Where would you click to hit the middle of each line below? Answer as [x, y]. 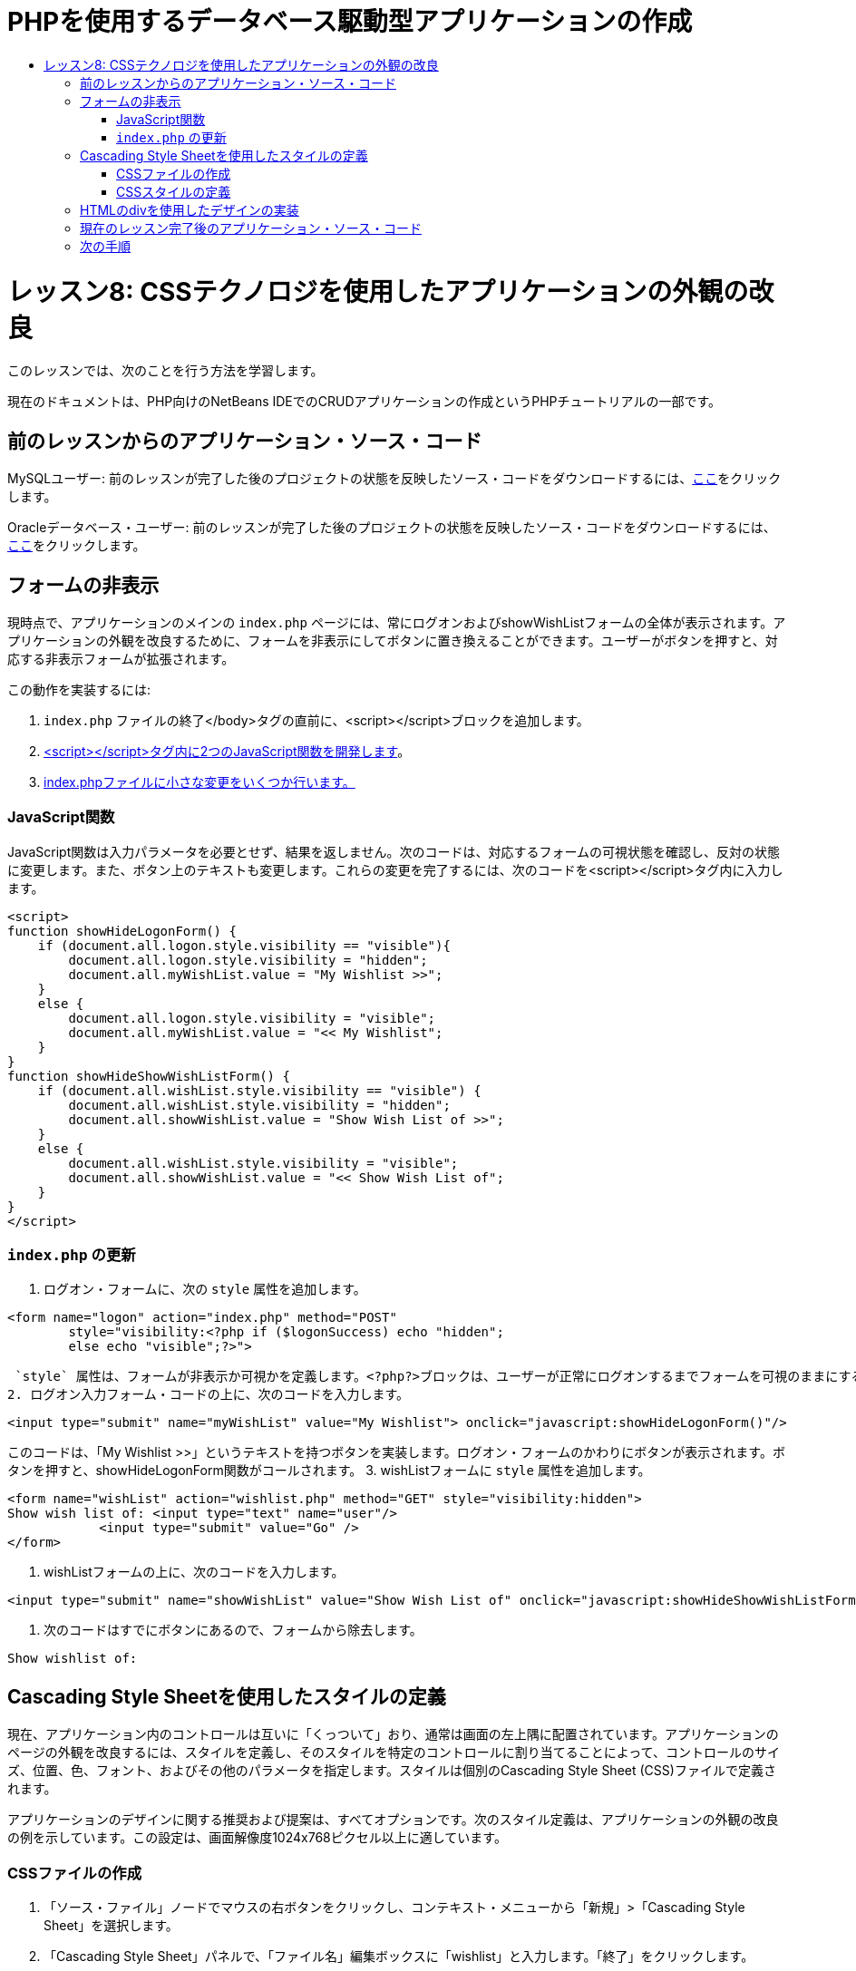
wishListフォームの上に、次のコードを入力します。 [194, 1572]
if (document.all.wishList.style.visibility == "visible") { [259, 1090]
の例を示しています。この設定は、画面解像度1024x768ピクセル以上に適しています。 [257, 1838]
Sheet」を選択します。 [111, 1926]
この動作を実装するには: [79, 689]
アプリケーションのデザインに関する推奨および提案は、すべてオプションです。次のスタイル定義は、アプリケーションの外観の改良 [393, 1820]
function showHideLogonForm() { [122, 931]
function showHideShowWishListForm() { [149, 1076]
